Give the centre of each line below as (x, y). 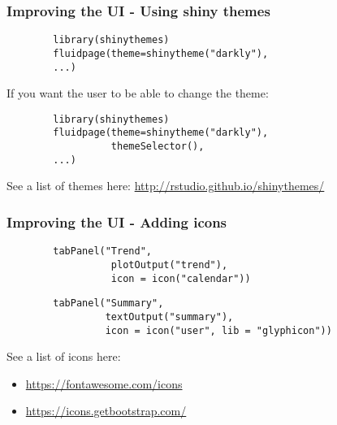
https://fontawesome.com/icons (104, 383)
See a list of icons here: (64, 356)
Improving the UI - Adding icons (117, 221)
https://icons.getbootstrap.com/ (106, 411)
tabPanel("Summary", (108, 304)
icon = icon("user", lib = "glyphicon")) (218, 330)
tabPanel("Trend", (102, 252)
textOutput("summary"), (169, 317)
